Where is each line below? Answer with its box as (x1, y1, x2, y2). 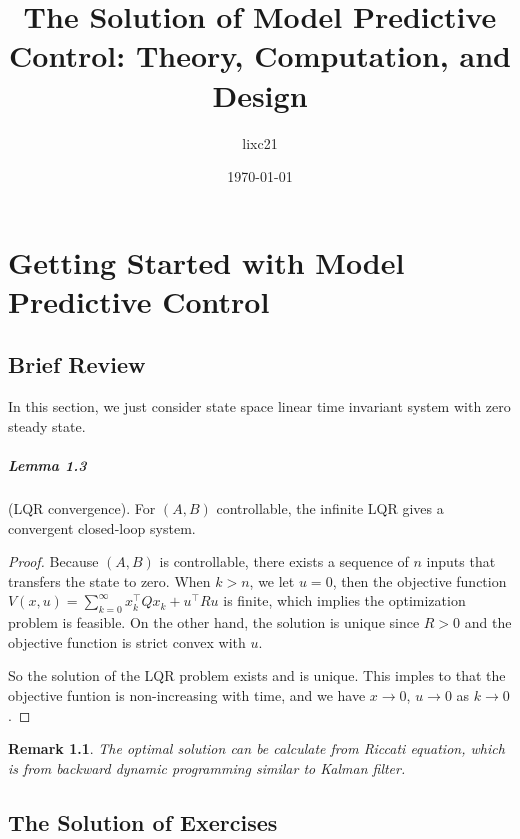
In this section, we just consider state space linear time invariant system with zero (8, 396, 511, 417)
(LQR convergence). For (8, 498, 156, 519)
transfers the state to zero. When (8, 570, 211, 591)
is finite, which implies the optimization (223, 590, 466, 611)
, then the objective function (332, 570, 507, 591)
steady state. (8, 415, 86, 436)
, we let (249, 570, 295, 591)
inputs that (426, 551, 496, 572)
